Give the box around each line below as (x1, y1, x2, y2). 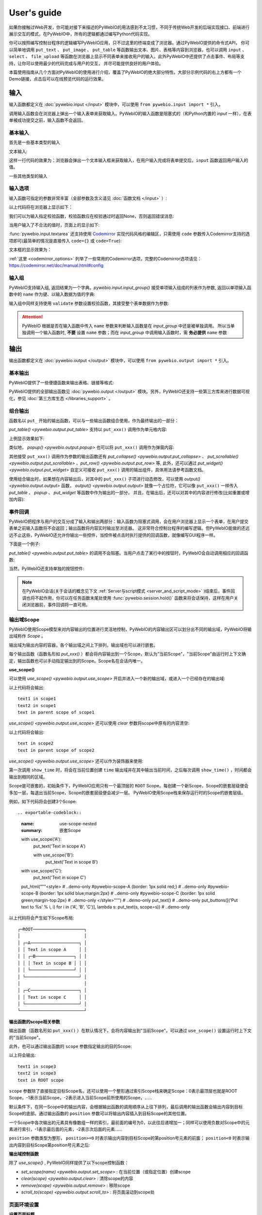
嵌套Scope (59, 828, 81, 833)
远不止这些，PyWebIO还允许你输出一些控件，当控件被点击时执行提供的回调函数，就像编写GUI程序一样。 (9, 532, 218, 538)
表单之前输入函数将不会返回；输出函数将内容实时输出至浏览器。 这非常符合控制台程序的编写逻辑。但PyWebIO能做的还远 (9, 525, 250, 531)
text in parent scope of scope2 (17, 747, 95, 753)
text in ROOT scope (17, 1077, 64, 1083)
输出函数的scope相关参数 (9, 1019, 60, 1024)
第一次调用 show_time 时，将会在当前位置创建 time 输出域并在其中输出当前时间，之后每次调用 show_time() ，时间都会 (9, 767, 252, 773)
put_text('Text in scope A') (33, 843, 86, 849)
